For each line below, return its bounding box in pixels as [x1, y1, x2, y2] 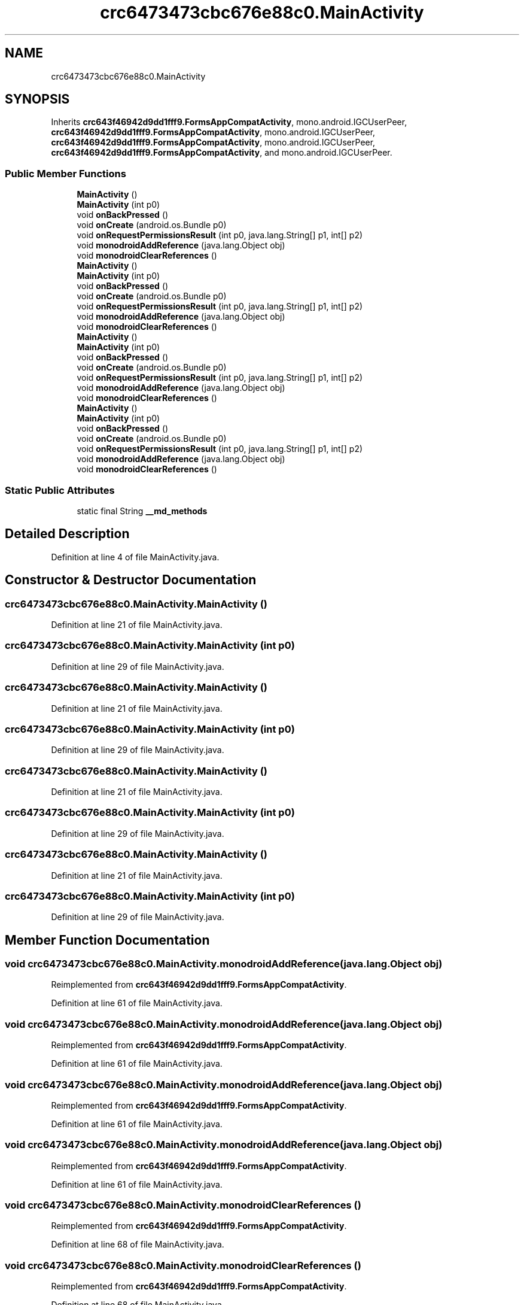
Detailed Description [5, 526, 130, 542]
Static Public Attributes [5, 484, 115, 496]
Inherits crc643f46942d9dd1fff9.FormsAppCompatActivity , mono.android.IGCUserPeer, [51, 117, 407, 128]
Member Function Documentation [5, 932, 210, 948]
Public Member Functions [5, 167, 126, 180]
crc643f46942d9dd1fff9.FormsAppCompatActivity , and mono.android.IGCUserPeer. [51, 147, 392, 158]
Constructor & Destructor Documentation [5, 572, 257, 588]
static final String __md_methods [77, 505, 208, 516]
